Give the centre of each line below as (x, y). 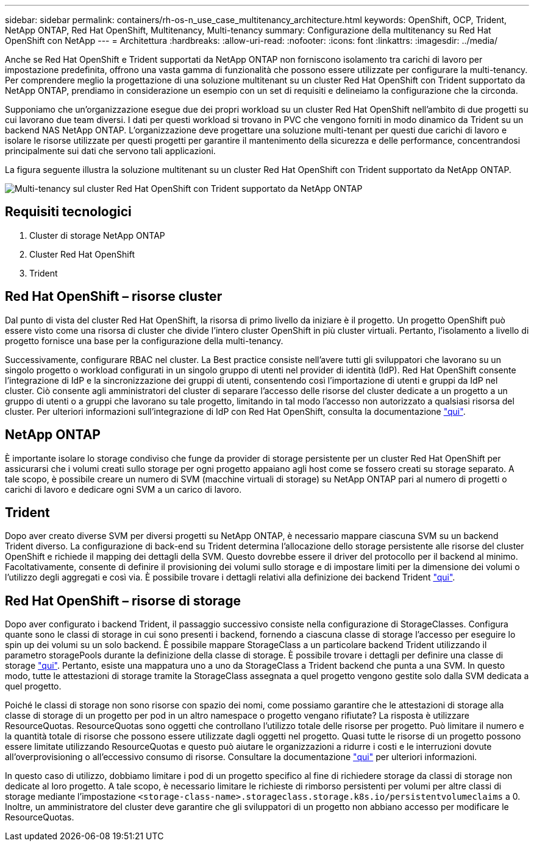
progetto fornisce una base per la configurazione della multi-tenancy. (144, 340)
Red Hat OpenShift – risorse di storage (123, 601)
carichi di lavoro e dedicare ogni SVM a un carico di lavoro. (123, 489)
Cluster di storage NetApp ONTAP (97, 235)
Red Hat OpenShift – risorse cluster (114, 297)
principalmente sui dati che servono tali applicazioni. (110, 151)
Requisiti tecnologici (68, 212)
